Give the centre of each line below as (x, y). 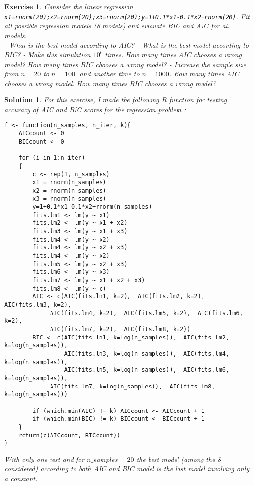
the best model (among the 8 (179, 459)
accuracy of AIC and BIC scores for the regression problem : (95, 109)
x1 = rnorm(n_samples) (69, 182)
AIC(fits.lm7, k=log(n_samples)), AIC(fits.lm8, (133, 386)
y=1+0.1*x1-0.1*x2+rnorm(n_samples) (92, 207)
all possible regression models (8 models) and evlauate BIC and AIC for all (117, 26)
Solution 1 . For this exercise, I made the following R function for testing (116, 100)
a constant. (21, 478)
